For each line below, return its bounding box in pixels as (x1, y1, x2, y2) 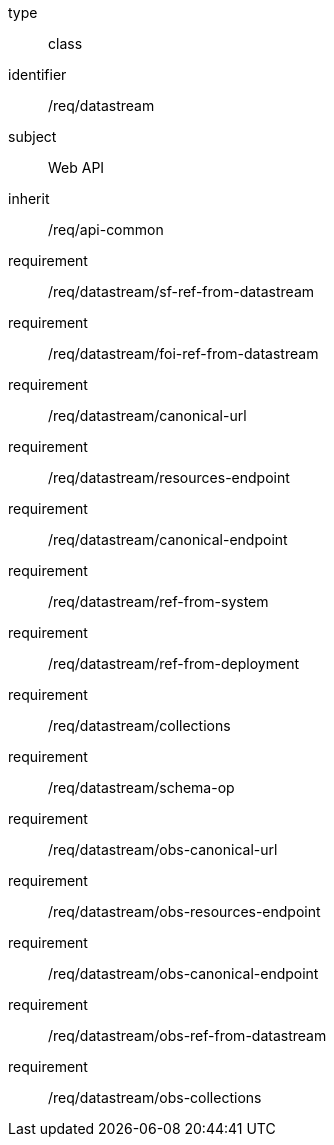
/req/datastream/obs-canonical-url (48, 841, 278, 858)
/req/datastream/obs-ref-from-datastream (48, 1027, 327, 1044)
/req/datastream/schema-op (48, 779, 235, 796)
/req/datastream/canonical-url (48, 407, 247, 424)
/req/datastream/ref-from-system (48, 593, 269, 610)
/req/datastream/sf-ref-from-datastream (48, 283, 315, 300)
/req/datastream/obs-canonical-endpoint (48, 965, 319, 982)
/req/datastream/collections (48, 717, 231, 734)
